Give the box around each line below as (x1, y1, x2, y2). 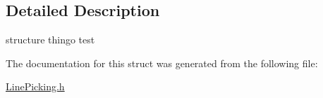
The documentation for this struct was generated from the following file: (6, 55, 318, 70)
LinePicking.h (6, 79, 65, 94)
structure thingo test (6, 32, 95, 47)
